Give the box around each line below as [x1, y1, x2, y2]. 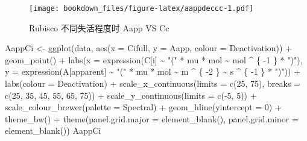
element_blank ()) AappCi [5, 124, 101, 137]
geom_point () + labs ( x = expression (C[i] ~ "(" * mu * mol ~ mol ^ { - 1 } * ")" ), [5, 53, 303, 66]
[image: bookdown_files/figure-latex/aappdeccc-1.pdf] [29, 4, 254, 13]
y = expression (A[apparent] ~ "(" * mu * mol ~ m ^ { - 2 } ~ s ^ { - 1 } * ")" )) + [5, 65, 301, 78]
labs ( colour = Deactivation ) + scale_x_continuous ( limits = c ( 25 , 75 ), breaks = [5, 77, 300, 90]
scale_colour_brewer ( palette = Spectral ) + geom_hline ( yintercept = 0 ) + [5, 101, 282, 113]
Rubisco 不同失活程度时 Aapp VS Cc [29, 21, 169, 34]
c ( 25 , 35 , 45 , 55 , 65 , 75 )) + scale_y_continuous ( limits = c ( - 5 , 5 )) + [5, 89, 257, 101]
